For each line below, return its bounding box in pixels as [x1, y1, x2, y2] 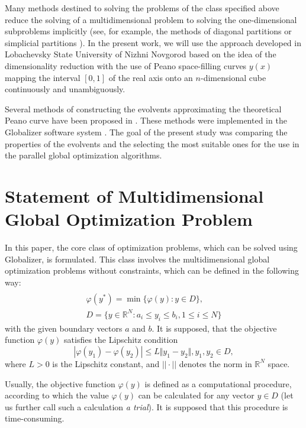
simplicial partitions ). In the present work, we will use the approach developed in [5, 36, 301, 48]
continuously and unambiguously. [5, 83, 125, 95]
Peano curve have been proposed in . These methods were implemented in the [5, 114, 287, 127]
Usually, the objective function [5, 377, 115, 390]
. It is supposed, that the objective [152, 322, 277, 334]
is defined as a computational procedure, [144, 377, 292, 390]
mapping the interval [5, 71, 80, 83]
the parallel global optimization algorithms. [5, 149, 162, 161]
